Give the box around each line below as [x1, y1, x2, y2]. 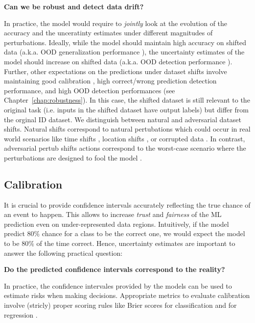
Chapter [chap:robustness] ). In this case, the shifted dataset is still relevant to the [4, 95, 250, 105]
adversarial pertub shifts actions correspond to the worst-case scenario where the [4, 143, 246, 153]
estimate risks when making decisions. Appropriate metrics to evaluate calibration [4, 290, 250, 300]
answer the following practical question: [4, 247, 123, 258]
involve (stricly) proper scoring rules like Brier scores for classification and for [4, 300, 237, 310]
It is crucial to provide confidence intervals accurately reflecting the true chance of [4, 199, 251, 210]
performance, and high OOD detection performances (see [4, 85, 175, 95]
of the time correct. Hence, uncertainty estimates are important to [36, 238, 235, 248]
